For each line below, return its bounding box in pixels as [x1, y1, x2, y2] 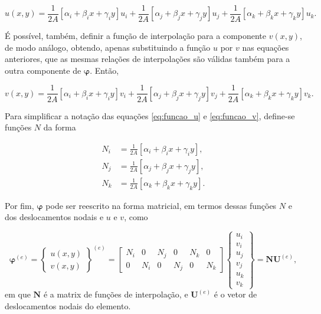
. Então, [90, 64, 119, 76]
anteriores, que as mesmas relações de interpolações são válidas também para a [5, 53, 290, 65]
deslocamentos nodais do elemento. [5, 299, 131, 312]
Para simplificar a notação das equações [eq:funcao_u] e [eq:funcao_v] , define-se [5, 109, 295, 122]
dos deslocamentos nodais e [5, 211, 104, 223]
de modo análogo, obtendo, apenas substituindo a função [5, 41, 211, 53]
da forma [43, 121, 76, 133]
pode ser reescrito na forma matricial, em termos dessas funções [45, 199, 277, 211]
